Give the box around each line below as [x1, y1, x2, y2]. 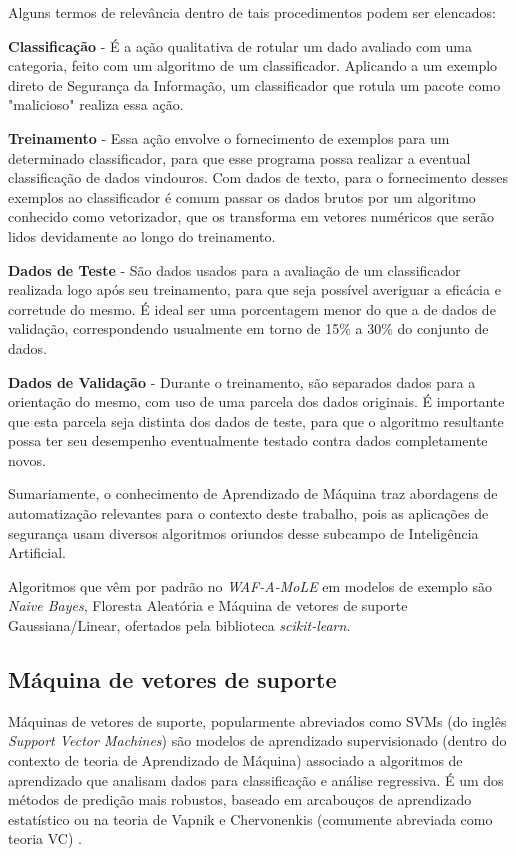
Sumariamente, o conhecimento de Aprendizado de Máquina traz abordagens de [8, 483, 498, 504]
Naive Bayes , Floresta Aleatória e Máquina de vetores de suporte [8, 595, 408, 616]
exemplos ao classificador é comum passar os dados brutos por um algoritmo [8, 186, 476, 207]
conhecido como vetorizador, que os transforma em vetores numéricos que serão [8, 206, 494, 227]
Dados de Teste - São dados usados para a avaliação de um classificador [8, 259, 461, 280]
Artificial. [8, 542, 67, 563]
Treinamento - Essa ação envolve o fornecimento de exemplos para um [8, 127, 450, 148]
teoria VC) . [8, 828, 82, 849]
